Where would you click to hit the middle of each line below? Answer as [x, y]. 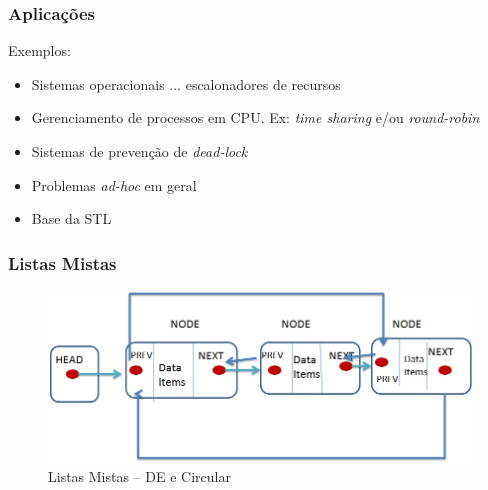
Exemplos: [39, 50]
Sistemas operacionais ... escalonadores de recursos [186, 83]
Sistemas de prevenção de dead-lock [139, 151]
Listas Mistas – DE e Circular [139, 476]
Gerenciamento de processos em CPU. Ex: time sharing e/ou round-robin [255, 117]
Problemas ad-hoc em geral [114, 184]
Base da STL [71, 218]
